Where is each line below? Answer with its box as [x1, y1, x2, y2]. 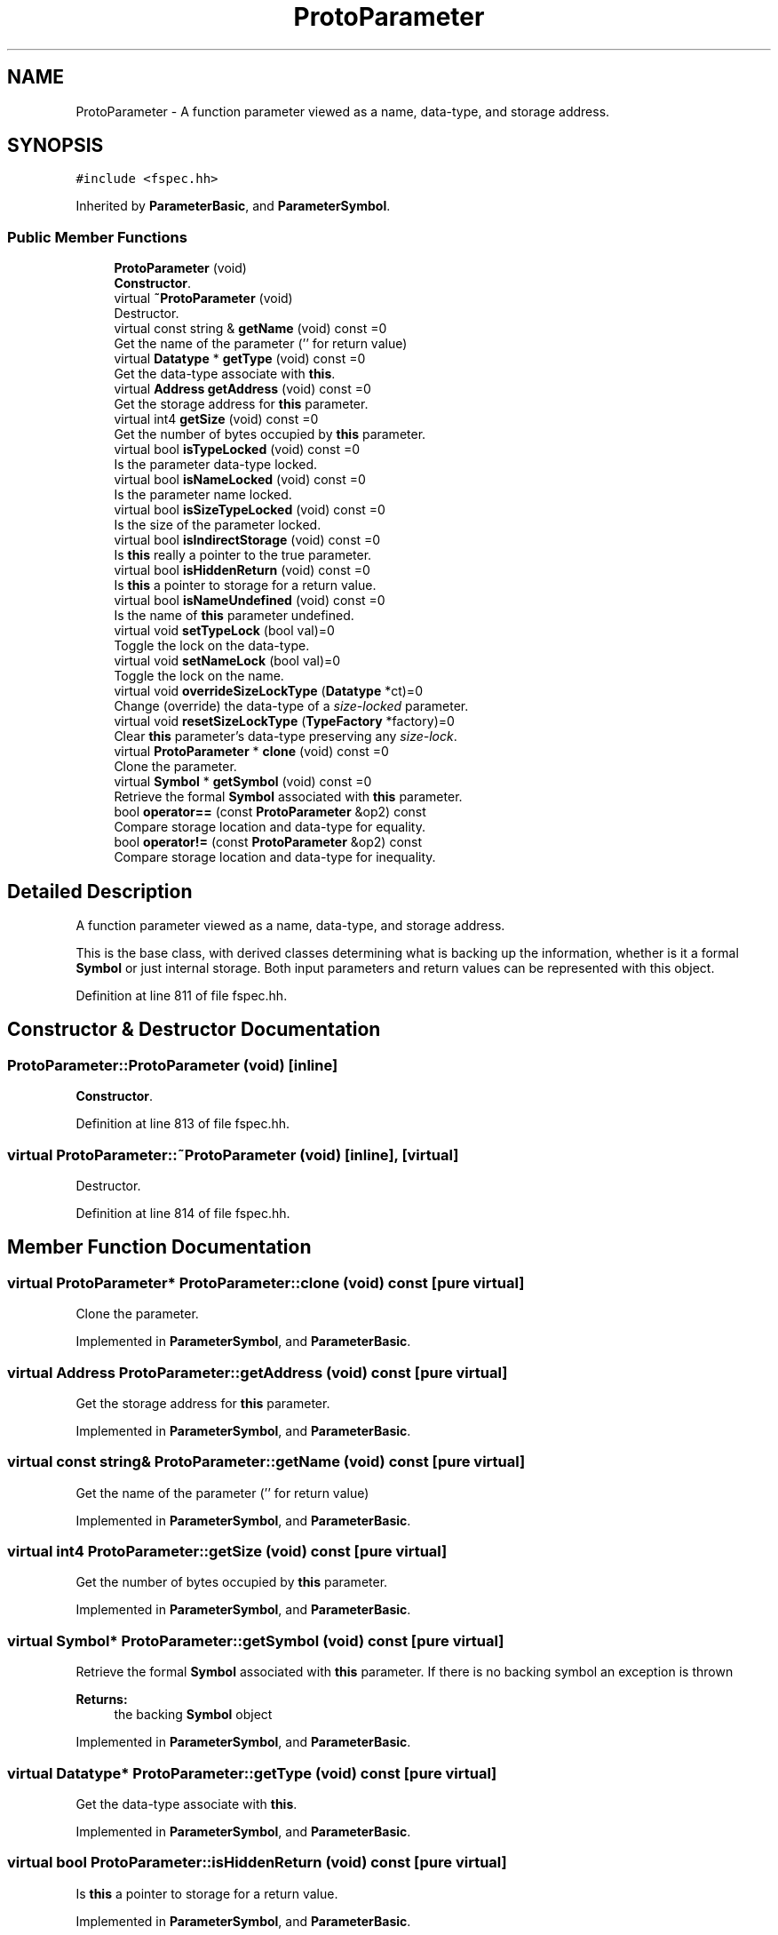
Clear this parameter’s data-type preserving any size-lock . [114, 729, 457, 745]
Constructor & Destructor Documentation [7, 1018, 381, 1041]
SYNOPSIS [7, 134, 104, 157]
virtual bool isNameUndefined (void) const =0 [114, 593, 385, 609]
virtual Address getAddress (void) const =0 [114, 381, 371, 397]
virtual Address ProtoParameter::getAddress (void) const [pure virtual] [7, 1363, 508, 1382]
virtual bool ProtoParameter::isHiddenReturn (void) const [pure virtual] [7, 1853, 507, 1872]
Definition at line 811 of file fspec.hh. [75, 988, 288, 1004]
